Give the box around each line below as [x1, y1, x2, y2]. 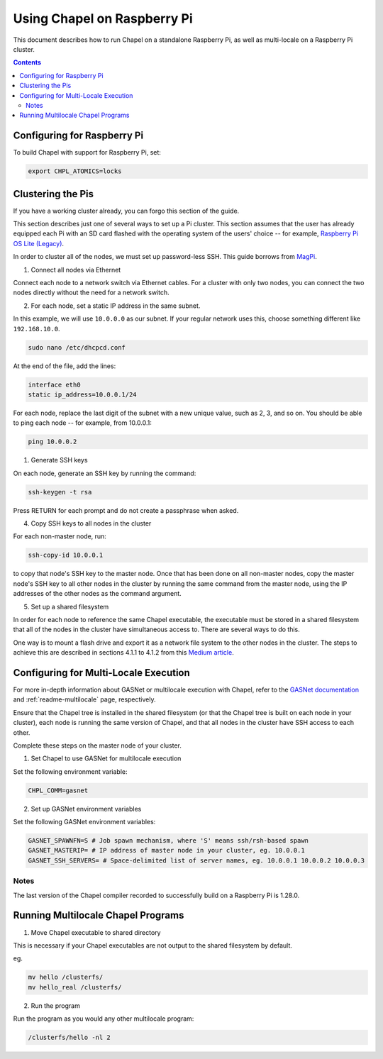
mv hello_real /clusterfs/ [28, 983, 122, 991]
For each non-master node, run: [13, 532, 106, 540]
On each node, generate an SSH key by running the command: [13, 469, 196, 477]
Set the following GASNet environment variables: [13, 818, 156, 826]
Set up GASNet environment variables [30, 804, 142, 813]
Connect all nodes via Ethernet [30, 265, 121, 274]
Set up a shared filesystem [30, 602, 109, 611]
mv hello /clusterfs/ [28, 973, 104, 982]
